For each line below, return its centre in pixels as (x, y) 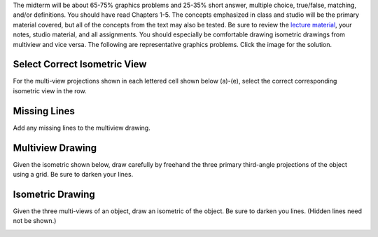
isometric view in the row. (50, 90)
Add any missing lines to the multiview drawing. (82, 128)
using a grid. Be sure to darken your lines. (73, 175)
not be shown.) (35, 221)
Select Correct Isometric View (80, 64)
